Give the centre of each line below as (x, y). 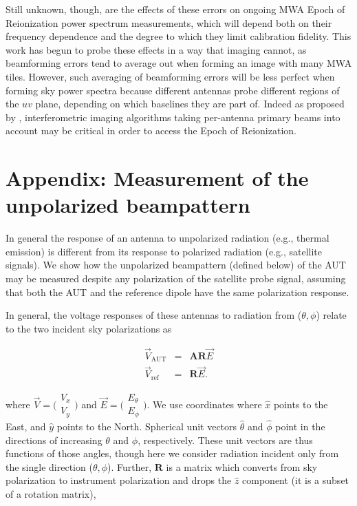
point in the (300, 426)
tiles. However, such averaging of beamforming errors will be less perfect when (170, 76)
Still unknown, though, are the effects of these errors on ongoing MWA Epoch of (175, 9)
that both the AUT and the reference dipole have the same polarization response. (177, 292)
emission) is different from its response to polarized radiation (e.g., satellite (164, 251)
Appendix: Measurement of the (157, 178)
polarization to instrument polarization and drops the (119, 480)
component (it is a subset (296, 480)
